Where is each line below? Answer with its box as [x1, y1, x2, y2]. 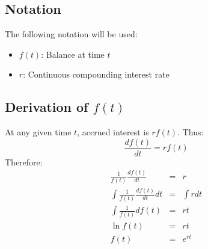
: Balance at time [41, 48, 105, 60]
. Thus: [177, 126, 204, 138]
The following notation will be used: [5, 28, 138, 40]
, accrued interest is [77, 126, 149, 138]
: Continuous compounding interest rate [23, 68, 170, 81]
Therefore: [5, 155, 43, 168]
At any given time [5, 126, 72, 138]
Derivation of [5, 97, 88, 116]
